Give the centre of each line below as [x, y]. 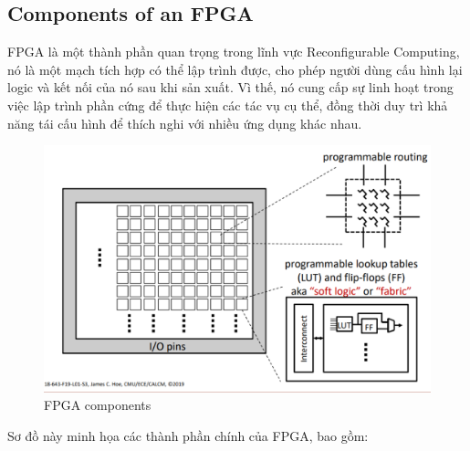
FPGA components [98, 405]
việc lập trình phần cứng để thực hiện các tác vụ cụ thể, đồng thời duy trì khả [228, 105]
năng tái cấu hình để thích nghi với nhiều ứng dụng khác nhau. [185, 123]
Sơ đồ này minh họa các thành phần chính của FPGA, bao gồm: [188, 435]
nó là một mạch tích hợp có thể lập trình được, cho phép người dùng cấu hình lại [235, 69]
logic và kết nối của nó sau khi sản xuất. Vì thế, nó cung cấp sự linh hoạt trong [230, 87]
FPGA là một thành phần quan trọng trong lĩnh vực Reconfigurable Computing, [234, 52]
